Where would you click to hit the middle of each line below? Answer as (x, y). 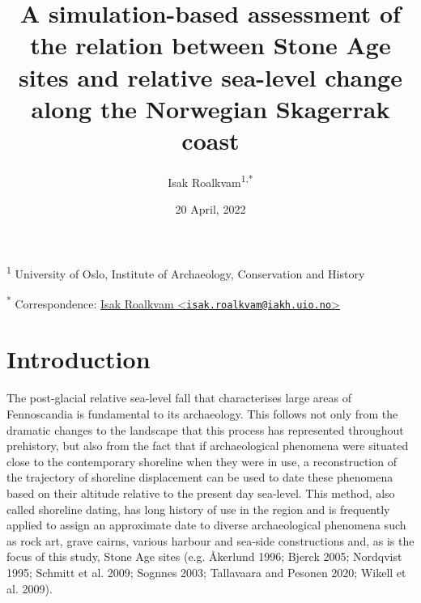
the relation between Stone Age (210, 45)
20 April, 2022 (210, 209)
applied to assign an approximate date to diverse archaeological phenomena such (206, 525)
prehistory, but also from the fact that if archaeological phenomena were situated (208, 446)
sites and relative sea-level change (210, 76)
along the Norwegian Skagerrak (210, 108)
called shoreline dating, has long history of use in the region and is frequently (198, 509)
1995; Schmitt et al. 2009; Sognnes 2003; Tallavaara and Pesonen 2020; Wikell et (206, 572)
